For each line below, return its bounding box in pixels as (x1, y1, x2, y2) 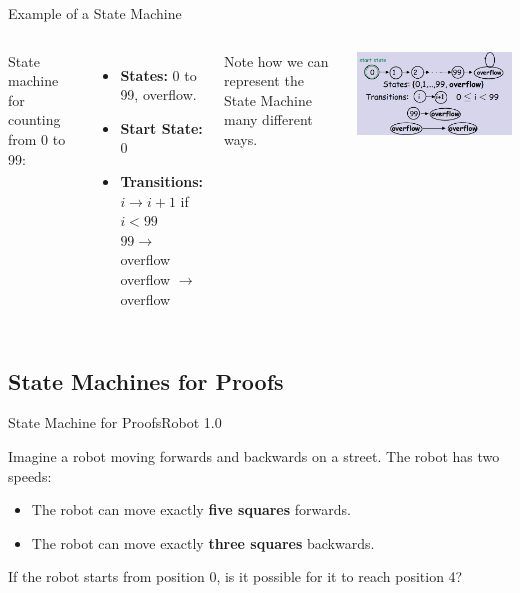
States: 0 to (120, 64, 197, 85)
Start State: (120, 117, 203, 138)
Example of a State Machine (8, 3, 182, 23)
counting (8, 109, 61, 130)
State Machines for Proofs (8, 365, 284, 396)
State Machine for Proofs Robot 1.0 (8, 412, 222, 433)
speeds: (8, 465, 52, 486)
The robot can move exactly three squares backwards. (31, 532, 375, 553)
